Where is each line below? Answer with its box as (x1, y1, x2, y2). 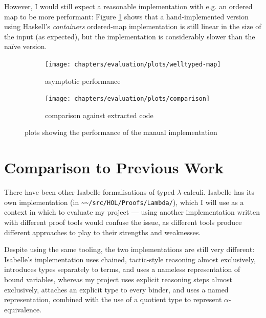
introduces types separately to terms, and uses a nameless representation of (4, 264, 240, 275)
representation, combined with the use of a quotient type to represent (4, 294, 222, 305)
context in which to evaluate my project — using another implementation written (4, 207, 260, 217)
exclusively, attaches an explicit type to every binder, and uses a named (4, 284, 229, 294)
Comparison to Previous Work (4, 157, 224, 178)
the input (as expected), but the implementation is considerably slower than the (4, 31, 255, 41)
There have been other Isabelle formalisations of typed (4, 187, 175, 197)
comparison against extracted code (45, 109, 153, 120)
